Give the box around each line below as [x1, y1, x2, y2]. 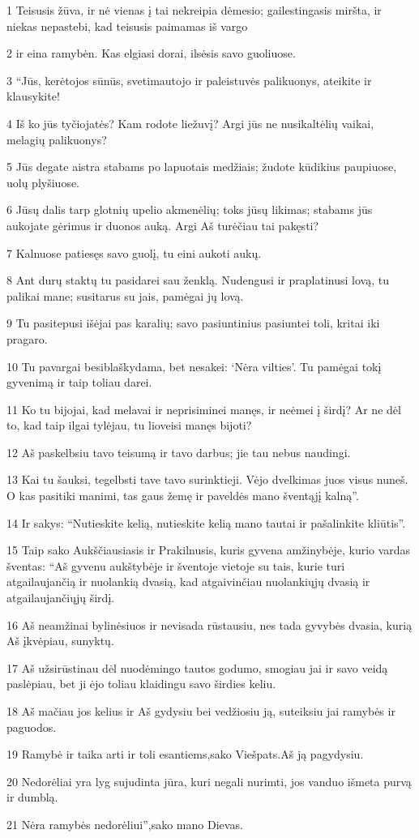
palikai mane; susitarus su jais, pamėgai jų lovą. [6, 287, 244, 304]
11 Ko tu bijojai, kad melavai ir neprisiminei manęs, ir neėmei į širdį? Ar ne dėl [6, 400, 401, 417]
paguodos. [6, 718, 57, 735]
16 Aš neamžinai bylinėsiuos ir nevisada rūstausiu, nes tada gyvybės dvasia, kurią [6, 616, 413, 633]
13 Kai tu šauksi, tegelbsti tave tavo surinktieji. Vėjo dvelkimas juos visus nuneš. [6, 471, 408, 488]
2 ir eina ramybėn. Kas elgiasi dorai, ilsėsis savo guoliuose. [6, 45, 296, 62]
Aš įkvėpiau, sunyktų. [6, 632, 114, 649]
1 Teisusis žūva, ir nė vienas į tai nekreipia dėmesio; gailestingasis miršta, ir [6, 2, 382, 18]
